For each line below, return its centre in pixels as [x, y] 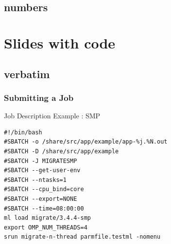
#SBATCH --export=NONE [41, 199]
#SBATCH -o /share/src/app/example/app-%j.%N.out [86, 142]
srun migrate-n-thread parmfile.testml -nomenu [82, 237]
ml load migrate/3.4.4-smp [47, 218]
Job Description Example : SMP [52, 116]
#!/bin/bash [23, 132]
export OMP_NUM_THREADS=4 [46, 227]
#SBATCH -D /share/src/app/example [61, 151]
